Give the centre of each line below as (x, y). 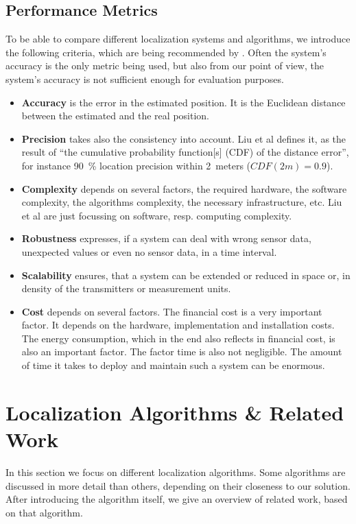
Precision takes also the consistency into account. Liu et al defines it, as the (184, 138)
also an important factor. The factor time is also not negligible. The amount (182, 352)
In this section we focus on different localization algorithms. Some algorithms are (176, 472)
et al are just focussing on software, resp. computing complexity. (157, 215)
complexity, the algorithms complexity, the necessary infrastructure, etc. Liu (182, 202)
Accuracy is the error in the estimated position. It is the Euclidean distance (183, 102)
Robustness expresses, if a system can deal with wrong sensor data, (166, 238)
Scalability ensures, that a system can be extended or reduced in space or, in (186, 275)
